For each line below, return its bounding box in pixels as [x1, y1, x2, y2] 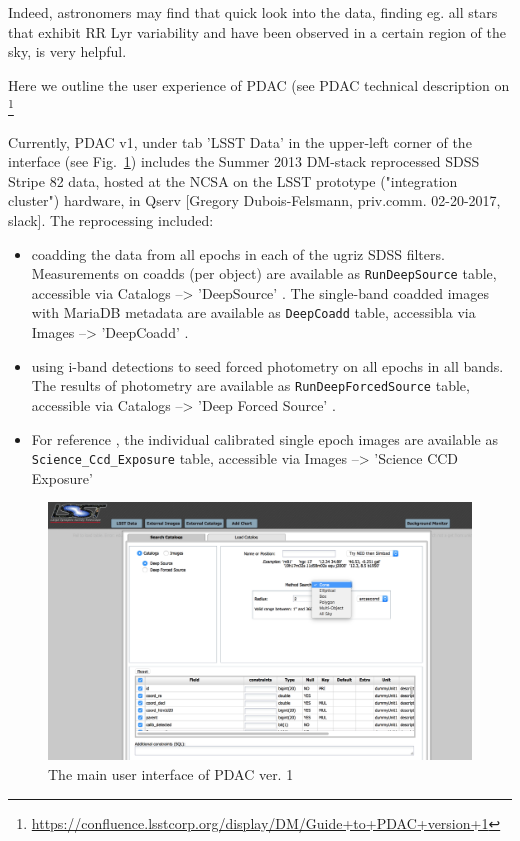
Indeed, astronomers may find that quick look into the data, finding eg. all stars [8, 2, 498, 22]
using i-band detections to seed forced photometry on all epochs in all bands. [31, 355, 504, 376]
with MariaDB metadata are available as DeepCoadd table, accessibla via [31, 302, 476, 323]
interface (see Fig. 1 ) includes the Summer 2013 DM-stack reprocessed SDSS [8, 151, 480, 172]
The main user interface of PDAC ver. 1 [48, 763, 294, 784]
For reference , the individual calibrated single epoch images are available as [31, 428, 498, 449]
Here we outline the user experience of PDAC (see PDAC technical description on [8, 74, 510, 95]
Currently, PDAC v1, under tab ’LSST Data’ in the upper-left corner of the [8, 131, 472, 152]
